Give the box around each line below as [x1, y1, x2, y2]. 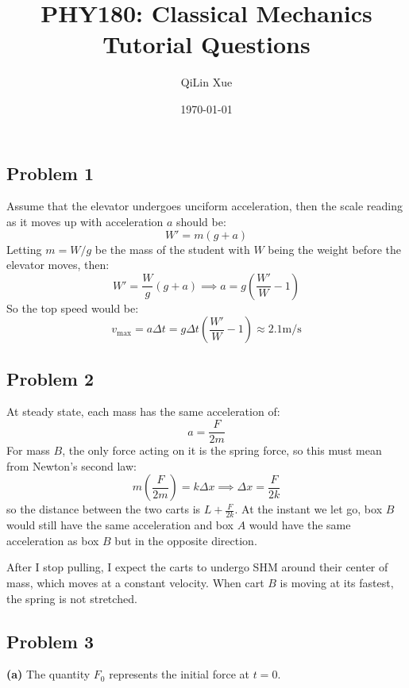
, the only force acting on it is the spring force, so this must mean [62, 442, 382, 459]
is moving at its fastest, [280, 574, 394, 590]
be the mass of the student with [95, 240, 250, 257]
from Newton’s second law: [6, 457, 137, 474]
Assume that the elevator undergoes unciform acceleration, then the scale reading [6, 198, 403, 214]
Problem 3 [6, 628, 94, 653]
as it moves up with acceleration [6, 213, 164, 229]
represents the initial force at [109, 666, 249, 682]
